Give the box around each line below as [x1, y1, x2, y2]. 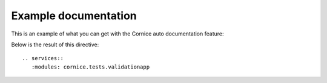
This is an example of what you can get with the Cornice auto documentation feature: [11, 30, 224, 37]
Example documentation [11, 9, 137, 22]
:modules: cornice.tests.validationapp [31, 63, 150, 70]
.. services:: [22, 55, 64, 62]
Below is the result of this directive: [11, 41, 99, 48]
